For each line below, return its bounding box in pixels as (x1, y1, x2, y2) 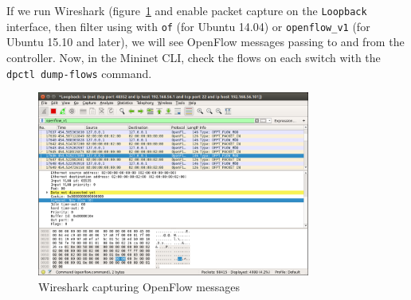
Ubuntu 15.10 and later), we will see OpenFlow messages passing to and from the (6, 33, 405, 50)
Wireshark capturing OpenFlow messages (38, 278, 241, 294)
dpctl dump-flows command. (6, 64, 152, 81)
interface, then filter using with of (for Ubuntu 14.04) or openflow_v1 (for (6, 18, 370, 34)
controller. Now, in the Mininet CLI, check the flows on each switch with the (6, 49, 381, 65)
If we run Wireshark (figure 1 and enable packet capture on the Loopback (6, 2, 367, 18)
